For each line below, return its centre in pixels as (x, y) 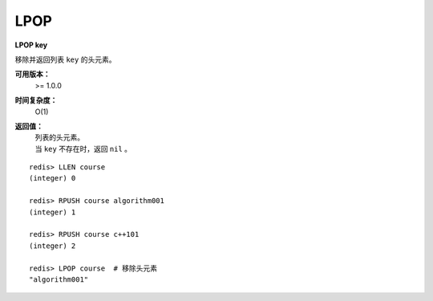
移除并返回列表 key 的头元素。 (65, 59)
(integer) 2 (53, 246)
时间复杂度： (36, 100)
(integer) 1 (53, 212)
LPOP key (31, 45)
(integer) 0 (53, 178)
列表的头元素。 (59, 137)
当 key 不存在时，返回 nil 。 (83, 148)
